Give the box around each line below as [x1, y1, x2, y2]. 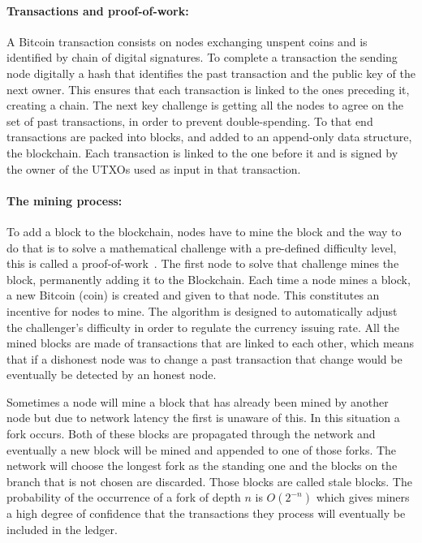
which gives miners [316, 489, 410, 506]
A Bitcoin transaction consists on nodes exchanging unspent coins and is [6, 32, 368, 50]
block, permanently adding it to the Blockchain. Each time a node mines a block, [6, 270, 411, 287]
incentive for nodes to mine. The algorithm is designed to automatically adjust [6, 302, 398, 319]
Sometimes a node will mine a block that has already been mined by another [6, 393, 389, 410]
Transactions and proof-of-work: [6, 2, 189, 19]
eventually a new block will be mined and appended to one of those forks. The [6, 441, 397, 458]
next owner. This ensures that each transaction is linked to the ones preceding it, [6, 80, 410, 97]
